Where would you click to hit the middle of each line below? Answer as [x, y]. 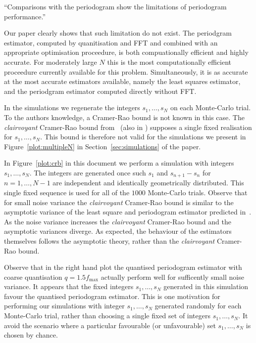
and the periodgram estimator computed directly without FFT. [100, 91]
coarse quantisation [33, 277]
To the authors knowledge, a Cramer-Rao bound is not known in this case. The [124, 117]
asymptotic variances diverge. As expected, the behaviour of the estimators [118, 231]
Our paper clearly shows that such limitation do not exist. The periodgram [118, 33]
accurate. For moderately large [51, 62]
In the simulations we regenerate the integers [72, 107]
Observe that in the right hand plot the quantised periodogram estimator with [123, 267]
